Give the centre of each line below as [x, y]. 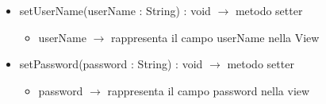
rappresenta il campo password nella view [209, 90]
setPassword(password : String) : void [111, 64]
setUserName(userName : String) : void [115, 10]
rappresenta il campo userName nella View [215, 37]
